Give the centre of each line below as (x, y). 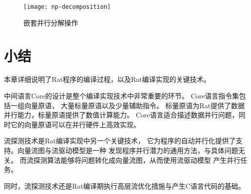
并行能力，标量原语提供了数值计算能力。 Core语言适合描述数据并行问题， (121, 115)
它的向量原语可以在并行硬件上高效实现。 (75, 124)
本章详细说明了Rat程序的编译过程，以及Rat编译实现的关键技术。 (107, 79)
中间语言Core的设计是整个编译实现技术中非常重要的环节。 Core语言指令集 (122, 95)
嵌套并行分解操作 (51, 22)
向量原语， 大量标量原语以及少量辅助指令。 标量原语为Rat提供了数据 (135, 105)
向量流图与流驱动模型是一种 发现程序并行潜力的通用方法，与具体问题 (128, 150)
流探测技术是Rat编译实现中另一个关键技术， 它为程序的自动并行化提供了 (120, 141)
